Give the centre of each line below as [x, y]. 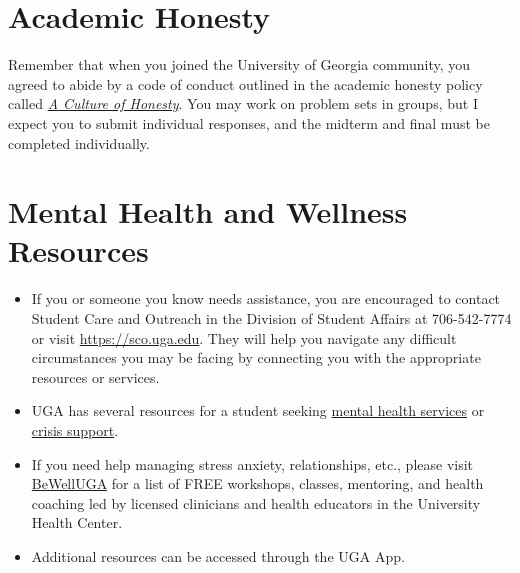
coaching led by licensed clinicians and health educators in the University [256, 502]
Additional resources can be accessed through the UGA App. [218, 555]
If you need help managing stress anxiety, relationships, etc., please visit [252, 463]
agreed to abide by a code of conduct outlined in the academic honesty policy [245, 83]
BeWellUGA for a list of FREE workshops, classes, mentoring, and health [257, 483]
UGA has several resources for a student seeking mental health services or [258, 410]
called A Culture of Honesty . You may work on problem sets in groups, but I [243, 103]
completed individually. [79, 142]
